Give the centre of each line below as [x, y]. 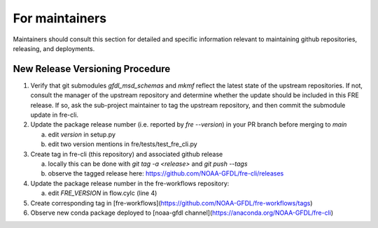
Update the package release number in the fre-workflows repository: [130, 183]
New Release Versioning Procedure [92, 69]
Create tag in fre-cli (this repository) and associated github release [127, 154]
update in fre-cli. [55, 115]
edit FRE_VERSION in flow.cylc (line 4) [103, 193]
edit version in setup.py [82, 134]
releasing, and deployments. [54, 48]
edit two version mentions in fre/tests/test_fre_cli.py [122, 144]
